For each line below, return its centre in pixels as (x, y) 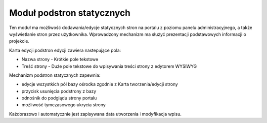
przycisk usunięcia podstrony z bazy (59, 91)
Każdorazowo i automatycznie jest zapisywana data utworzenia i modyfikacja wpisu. (95, 114)
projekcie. (19, 41)
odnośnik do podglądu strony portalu (59, 98)
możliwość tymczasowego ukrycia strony (64, 105)
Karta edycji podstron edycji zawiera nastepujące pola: (65, 50)
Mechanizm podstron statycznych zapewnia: (55, 75)
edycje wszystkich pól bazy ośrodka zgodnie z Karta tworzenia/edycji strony (100, 84)
